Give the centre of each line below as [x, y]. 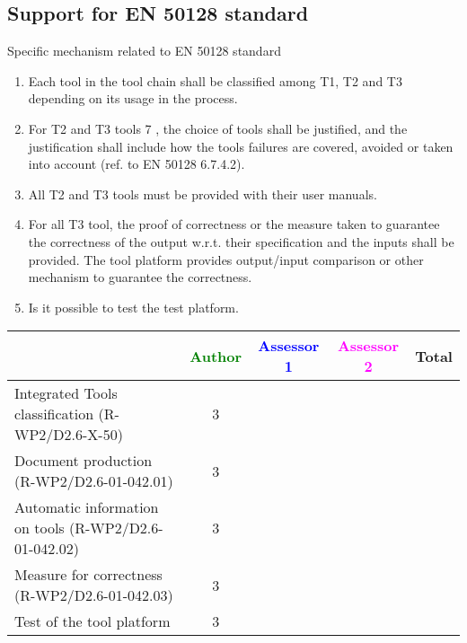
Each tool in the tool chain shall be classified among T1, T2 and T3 [215, 80]
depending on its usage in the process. [133, 98]
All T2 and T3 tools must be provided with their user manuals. [203, 194]
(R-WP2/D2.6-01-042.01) [94, 481]
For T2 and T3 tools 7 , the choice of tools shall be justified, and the [218, 128]
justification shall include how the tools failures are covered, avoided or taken [241, 146]
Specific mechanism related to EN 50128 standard [144, 51]
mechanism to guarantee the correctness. [140, 277]
